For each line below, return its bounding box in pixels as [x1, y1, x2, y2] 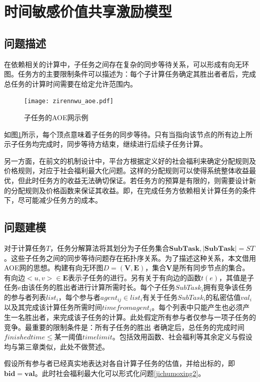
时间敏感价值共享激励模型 [4, 1, 172, 22]
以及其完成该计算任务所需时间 [4, 302, 102, 312]
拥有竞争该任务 [203, 282, 252, 292]
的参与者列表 [4, 291, 46, 302]
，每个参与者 [58, 291, 100, 302]
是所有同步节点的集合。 [172, 262, 249, 273]
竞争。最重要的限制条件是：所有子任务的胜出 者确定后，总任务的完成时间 [4, 321, 244, 332]
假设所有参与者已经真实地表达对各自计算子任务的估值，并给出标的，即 [4, 358, 235, 368]
